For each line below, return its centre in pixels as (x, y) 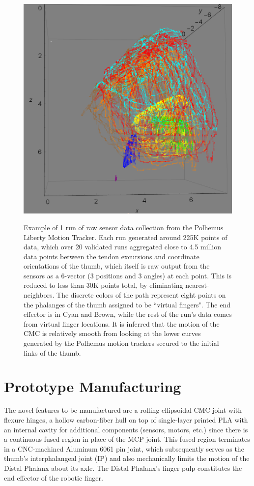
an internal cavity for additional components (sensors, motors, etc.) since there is (126, 429)
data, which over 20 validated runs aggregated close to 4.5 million (122, 247)
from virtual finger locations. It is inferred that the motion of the (122, 323)
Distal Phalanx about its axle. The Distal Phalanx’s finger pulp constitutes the (123, 468)
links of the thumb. (52, 352)
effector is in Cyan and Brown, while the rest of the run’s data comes (128, 314)
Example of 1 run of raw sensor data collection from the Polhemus (124, 227)
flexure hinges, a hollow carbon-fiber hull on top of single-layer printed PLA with (126, 419)
